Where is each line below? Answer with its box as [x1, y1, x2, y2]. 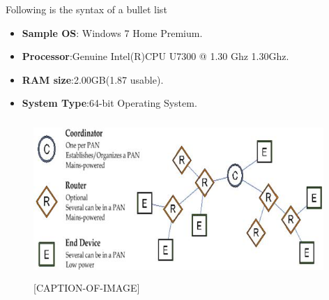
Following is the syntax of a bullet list [6, 2, 167, 16]
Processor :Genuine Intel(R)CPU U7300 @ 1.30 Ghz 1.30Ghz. [22, 49, 289, 63]
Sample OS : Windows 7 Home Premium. [22, 25, 203, 40]
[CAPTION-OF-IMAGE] [33, 280, 140, 295]
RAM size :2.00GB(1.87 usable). [22, 72, 164, 87]
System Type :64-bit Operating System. [22, 96, 197, 110]
